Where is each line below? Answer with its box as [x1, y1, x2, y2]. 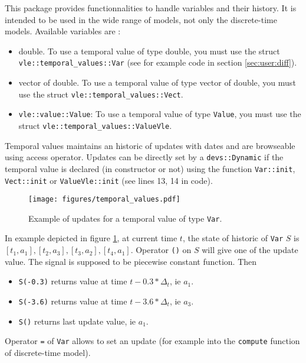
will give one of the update [202, 244, 298, 256]
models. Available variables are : [5, 25, 121, 37]
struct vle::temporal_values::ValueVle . [18, 119, 172, 131]
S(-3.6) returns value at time [18, 295, 127, 307]
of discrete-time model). [5, 346, 91, 358]
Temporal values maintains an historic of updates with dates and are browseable [5, 139, 295, 151]
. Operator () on [130, 244, 192, 256]
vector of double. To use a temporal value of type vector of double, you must [18, 76, 296, 89]
